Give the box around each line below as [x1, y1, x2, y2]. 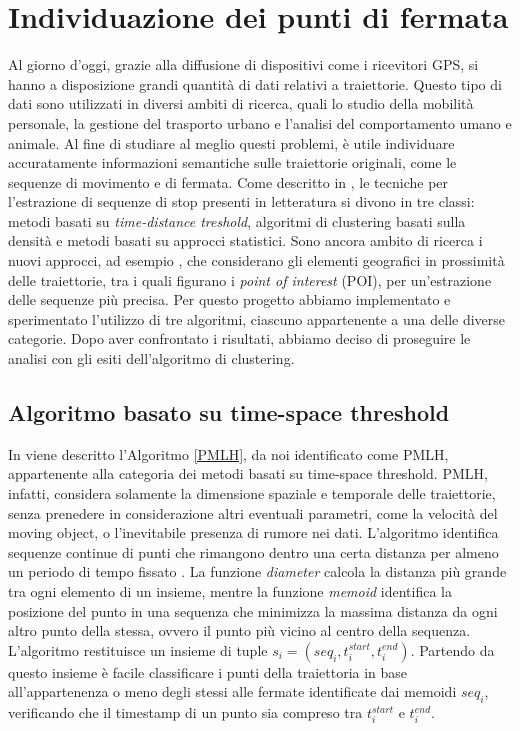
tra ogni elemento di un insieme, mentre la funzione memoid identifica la [8, 580, 452, 601]
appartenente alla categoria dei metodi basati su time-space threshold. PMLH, [8, 463, 488, 484]
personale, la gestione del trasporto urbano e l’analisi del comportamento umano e [8, 112, 512, 133]
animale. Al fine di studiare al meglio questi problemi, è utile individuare [8, 132, 455, 153]
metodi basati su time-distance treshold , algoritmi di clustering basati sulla [8, 210, 466, 231]
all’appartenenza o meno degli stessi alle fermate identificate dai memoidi [8, 681, 457, 702]
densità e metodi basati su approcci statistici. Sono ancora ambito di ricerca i [8, 230, 483, 251]
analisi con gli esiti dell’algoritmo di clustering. [8, 348, 295, 369]
